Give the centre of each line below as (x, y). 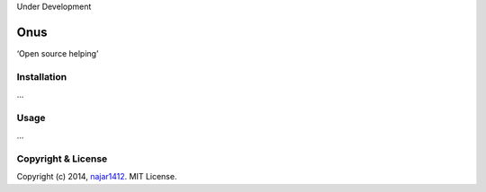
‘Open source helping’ (58, 53)
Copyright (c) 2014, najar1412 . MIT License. (97, 177)
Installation (42, 76)
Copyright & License (62, 159)
